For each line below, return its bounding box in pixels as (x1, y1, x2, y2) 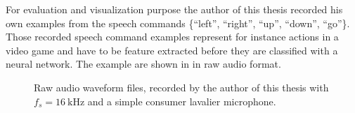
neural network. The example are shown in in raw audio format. (6, 56, 281, 71)
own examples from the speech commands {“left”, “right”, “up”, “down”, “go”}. (6, 15, 350, 30)
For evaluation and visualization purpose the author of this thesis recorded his (6, 2, 343, 16)
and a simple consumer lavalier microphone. (87, 93, 276, 108)
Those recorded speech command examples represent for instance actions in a (6, 29, 339, 44)
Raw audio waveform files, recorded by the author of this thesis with (34, 80, 329, 94)
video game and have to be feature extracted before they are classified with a (6, 43, 338, 57)
